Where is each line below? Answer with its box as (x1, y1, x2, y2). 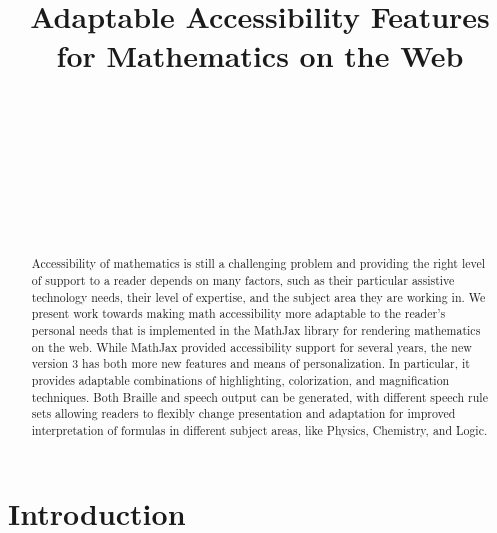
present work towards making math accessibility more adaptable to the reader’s (31, 305, 446, 322)
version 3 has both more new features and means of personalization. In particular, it (31, 355, 470, 372)
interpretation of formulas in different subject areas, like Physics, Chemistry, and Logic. (31, 421, 488, 438)
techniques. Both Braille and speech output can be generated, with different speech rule (31, 388, 488, 405)
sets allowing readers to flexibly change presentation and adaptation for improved (31, 405, 456, 422)
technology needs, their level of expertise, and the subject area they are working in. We (31, 288, 486, 305)
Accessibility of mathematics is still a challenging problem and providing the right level (31, 255, 486, 272)
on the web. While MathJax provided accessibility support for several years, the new (31, 338, 472, 355)
